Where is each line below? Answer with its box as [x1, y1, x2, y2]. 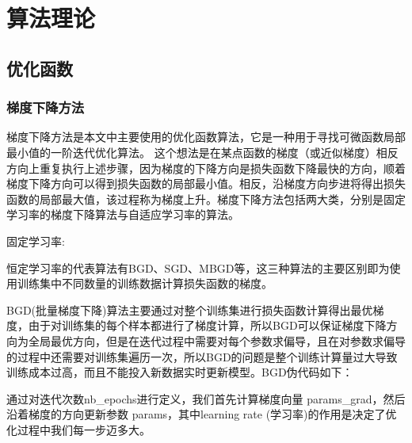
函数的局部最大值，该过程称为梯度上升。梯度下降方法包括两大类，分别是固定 [6, 190, 406, 207]
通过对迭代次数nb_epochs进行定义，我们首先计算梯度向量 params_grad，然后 [6, 390, 406, 407]
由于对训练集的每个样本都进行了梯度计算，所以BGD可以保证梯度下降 [28, 317, 387, 334]
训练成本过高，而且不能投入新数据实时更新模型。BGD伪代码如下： [6, 364, 353, 380]
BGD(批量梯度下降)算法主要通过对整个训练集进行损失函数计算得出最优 [6, 301, 373, 318]
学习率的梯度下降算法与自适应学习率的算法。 [6, 206, 239, 223]
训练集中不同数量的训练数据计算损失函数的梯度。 [17, 275, 273, 292]
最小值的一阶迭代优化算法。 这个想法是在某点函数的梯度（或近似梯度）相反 [6, 143, 399, 160]
